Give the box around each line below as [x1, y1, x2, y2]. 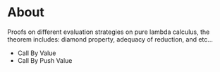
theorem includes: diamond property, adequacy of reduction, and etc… [7, 35, 214, 43]
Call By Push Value [17, 56, 73, 64]
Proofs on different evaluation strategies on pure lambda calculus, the [7, 28, 210, 36]
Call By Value [17, 49, 56, 57]
